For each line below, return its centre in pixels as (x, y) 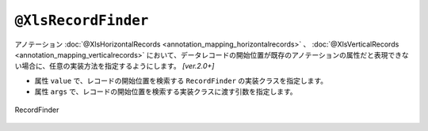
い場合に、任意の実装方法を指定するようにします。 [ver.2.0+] (115, 66)
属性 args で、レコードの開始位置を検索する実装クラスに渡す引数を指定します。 (166, 92)
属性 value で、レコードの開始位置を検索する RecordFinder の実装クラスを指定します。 (181, 80)
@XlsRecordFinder (82, 21)
